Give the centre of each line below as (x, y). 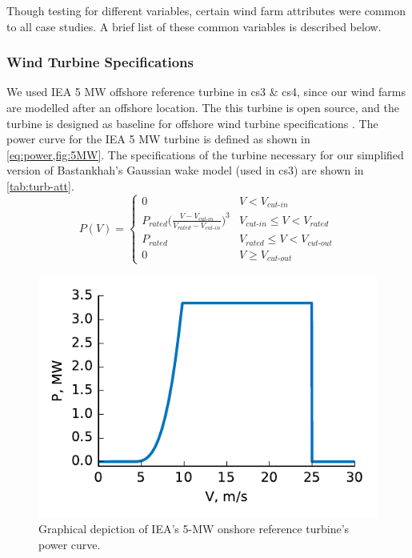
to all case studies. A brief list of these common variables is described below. (194, 26)
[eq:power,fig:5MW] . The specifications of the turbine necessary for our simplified (205, 154)
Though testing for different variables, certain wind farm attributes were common (206, 10)
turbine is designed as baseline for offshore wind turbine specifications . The (192, 123)
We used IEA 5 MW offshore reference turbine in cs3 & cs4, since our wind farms (206, 92)
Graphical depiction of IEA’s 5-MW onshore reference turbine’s (194, 528)
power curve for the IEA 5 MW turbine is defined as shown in (158, 139)
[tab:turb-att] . (40, 185)
